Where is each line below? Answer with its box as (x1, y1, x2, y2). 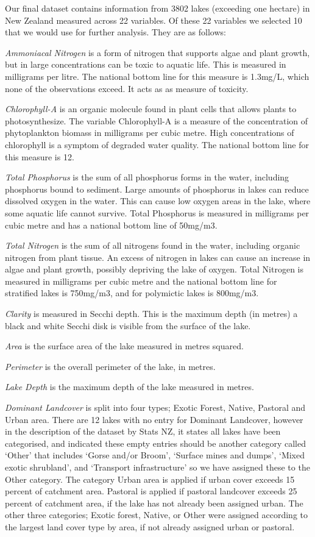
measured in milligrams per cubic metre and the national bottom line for (5, 274, 277, 287)
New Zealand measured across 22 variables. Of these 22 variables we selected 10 (5, 13, 302, 26)
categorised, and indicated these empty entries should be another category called (5, 436, 306, 449)
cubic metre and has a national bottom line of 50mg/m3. (5, 218, 218, 231)
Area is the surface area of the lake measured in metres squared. (5, 340, 244, 352)
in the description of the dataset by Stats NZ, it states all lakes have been (5, 425, 281, 438)
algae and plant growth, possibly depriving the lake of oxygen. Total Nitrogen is (5, 263, 303, 276)
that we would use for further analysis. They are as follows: (5, 26, 226, 38)
